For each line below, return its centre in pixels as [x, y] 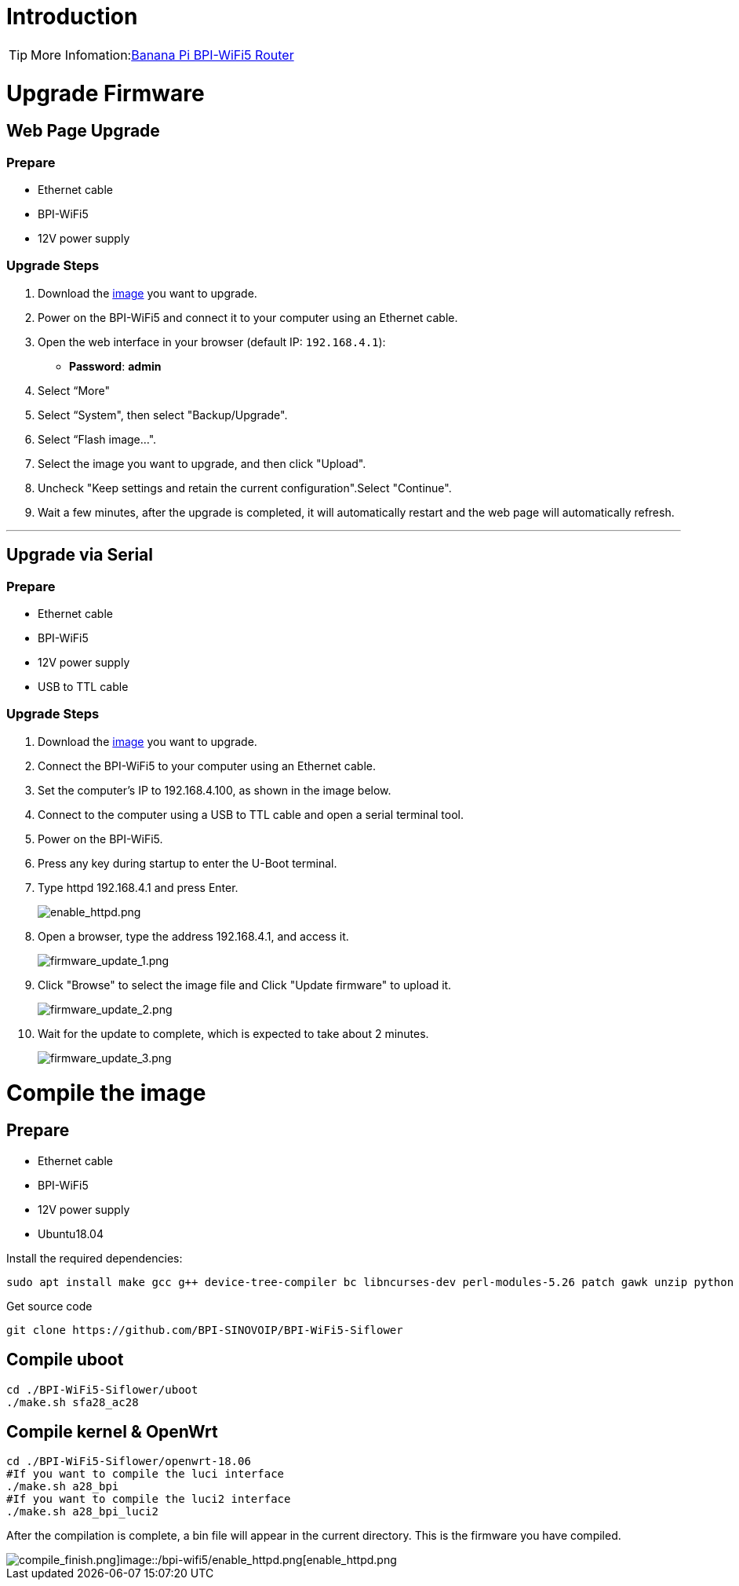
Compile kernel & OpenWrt [112, 1431]
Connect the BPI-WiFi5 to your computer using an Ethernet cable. [207, 766]
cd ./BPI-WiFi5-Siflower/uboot [102, 1389]
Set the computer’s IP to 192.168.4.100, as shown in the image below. [215, 790]
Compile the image [106, 1093]
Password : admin [115, 366]
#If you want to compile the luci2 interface [149, 1499]
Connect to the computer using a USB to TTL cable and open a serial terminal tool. [251, 814]
